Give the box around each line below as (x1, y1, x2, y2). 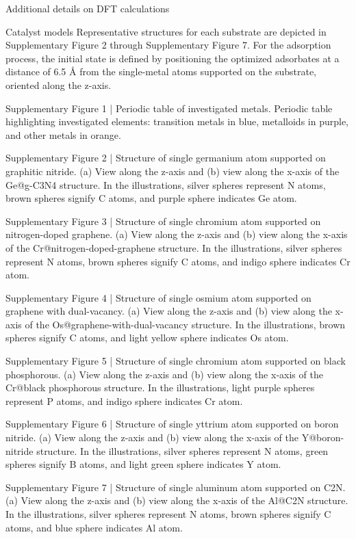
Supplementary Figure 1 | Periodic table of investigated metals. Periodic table (5, 101, 333, 115)
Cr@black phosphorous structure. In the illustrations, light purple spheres (5, 380, 315, 395)
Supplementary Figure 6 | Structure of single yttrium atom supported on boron (5, 417, 339, 431)
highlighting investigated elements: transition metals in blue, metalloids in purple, (5, 114, 349, 129)
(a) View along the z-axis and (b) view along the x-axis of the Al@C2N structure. (5, 493, 348, 508)
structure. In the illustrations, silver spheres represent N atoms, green (36, 443, 329, 458)
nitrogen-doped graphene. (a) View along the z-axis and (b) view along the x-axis (5, 227, 348, 241)
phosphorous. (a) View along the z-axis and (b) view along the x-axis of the (5, 367, 323, 381)
